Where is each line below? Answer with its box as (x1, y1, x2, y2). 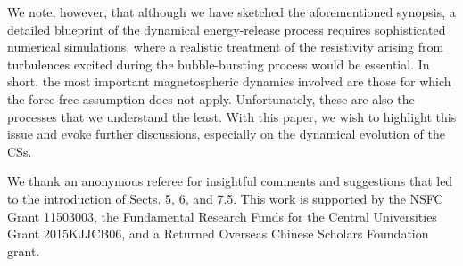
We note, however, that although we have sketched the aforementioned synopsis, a (7, 3, 456, 20)
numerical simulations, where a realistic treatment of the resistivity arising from (7, 37, 444, 56)
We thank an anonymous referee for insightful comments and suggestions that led (7, 172, 453, 190)
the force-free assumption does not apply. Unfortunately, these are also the (7, 89, 415, 108)
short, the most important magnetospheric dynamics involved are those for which (7, 72, 451, 91)
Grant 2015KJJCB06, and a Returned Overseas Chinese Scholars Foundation (7, 224, 429, 243)
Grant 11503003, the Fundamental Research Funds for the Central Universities (7, 206, 437, 225)
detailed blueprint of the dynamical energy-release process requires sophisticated (7, 20, 446, 38)
